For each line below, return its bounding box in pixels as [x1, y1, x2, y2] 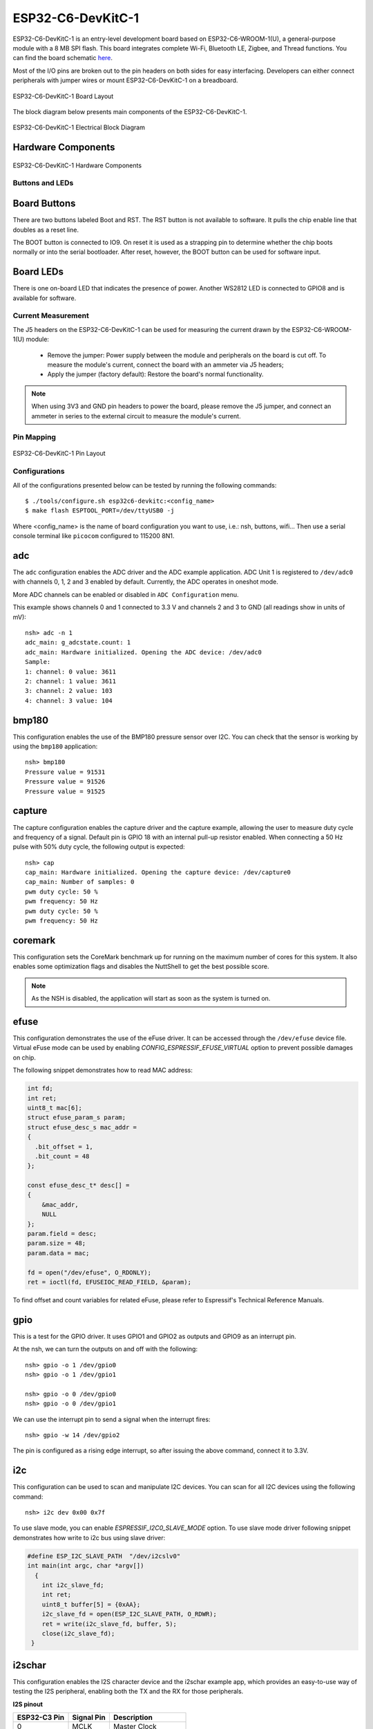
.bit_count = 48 [35, 1152, 90, 1160]
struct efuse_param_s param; [27, 1113, 126, 1122]
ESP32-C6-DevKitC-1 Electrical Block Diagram [12, 123, 145, 131]
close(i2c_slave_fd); [41, 1629, 115, 1637]
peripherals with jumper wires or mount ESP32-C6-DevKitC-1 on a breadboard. [12, 76, 238, 84]
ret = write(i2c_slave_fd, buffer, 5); [41, 1620, 178, 1628]
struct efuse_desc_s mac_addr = [27, 1123, 137, 1131]
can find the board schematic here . [12, 54, 113, 62]
